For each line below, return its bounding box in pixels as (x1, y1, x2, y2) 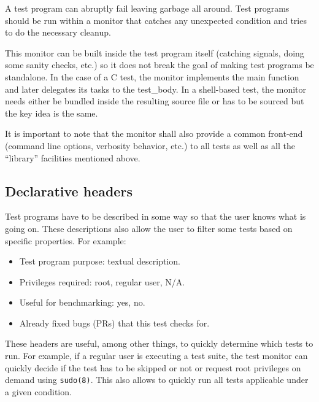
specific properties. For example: (5, 234, 126, 247)
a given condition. (5, 385, 72, 398)
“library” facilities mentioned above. (5, 151, 140, 164)
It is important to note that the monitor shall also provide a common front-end (5, 127, 303, 140)
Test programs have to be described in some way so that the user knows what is (5, 210, 306, 223)
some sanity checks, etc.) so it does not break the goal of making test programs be (5, 58, 314, 71)
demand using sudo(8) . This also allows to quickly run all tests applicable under (5, 373, 309, 386)
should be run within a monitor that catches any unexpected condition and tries (5, 14, 307, 26)
